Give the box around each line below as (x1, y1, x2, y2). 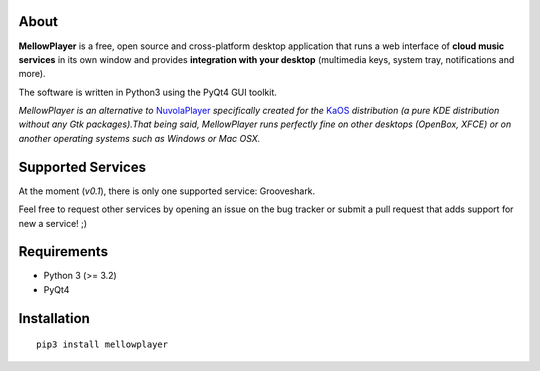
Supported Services (18, 158, 147, 175)
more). (18, 68, 46, 80)
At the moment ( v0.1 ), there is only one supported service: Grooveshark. (18, 185, 316, 197)
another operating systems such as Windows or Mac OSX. (18, 132, 261, 144)
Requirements (18, 243, 109, 260)
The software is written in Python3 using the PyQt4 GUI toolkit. (18, 86, 277, 98)
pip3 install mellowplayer (36, 339, 169, 350)
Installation (18, 310, 90, 327)
